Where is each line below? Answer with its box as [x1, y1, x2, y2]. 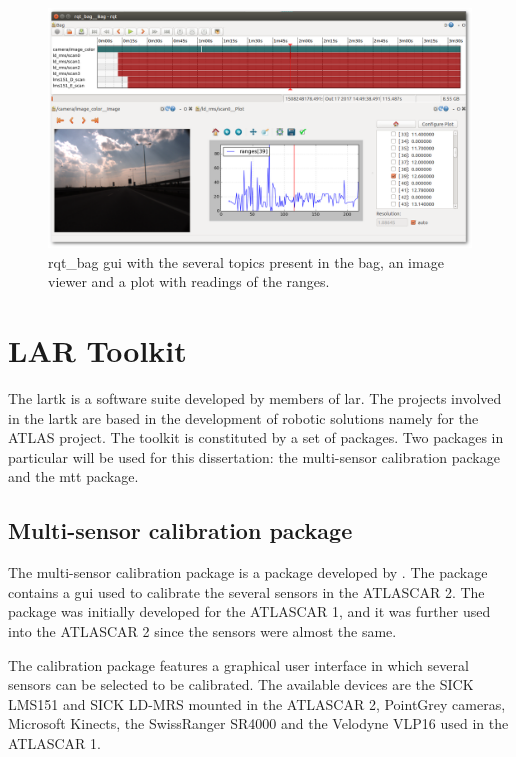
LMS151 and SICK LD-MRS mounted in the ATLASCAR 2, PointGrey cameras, [8, 693, 506, 714]
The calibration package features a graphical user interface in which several [8, 654, 469, 675]
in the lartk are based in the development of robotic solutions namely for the [8, 407, 479, 428]
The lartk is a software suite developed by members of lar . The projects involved [8, 388, 502, 409]
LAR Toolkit [8, 330, 187, 371]
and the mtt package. [8, 466, 139, 487]
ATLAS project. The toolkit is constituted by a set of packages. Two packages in [8, 427, 504, 448]
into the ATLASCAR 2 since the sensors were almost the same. [8, 621, 397, 642]
